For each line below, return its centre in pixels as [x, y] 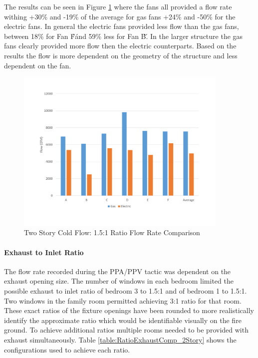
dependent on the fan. [38, 65]
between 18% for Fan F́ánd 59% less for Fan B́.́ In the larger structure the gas [124, 36]
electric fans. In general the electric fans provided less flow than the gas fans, [122, 26]
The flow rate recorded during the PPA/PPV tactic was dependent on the [118, 271]
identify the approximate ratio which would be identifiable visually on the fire [123, 320]
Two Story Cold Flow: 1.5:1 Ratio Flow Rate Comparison [112, 232]
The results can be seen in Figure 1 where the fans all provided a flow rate [118, 6]
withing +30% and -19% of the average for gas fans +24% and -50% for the [120, 16]
